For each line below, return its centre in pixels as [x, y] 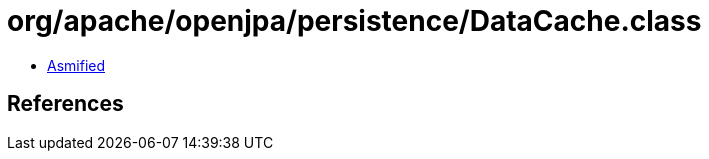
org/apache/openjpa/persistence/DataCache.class [354, 21]
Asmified [76, 65]
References [65, 104]
